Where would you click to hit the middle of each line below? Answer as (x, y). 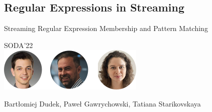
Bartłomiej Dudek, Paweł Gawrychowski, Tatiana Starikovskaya (102, 103)
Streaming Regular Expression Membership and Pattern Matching (106, 28)
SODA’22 (19, 45)
